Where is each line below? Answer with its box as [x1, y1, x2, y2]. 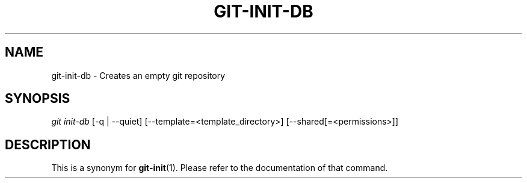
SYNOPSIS [5, 91, 70, 107]
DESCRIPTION [5, 137, 91, 152]
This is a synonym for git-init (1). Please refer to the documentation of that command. [51, 163, 388, 173]
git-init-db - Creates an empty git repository [51, 70, 226, 81]
